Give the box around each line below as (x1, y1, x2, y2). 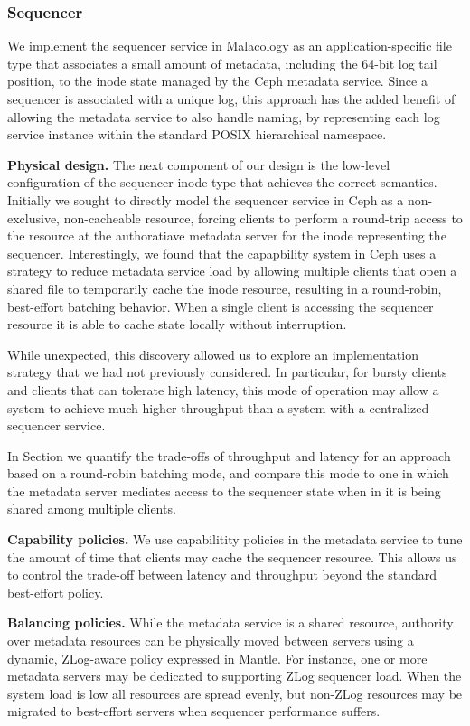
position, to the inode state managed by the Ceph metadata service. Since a (7, 71, 428, 90)
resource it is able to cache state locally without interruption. (7, 315, 347, 334)
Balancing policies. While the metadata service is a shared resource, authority (7, 613, 454, 632)
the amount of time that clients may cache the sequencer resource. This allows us (7, 547, 457, 566)
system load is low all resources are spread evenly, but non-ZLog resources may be (7, 684, 463, 702)
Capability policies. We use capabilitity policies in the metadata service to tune (7, 530, 463, 549)
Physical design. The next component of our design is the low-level (7, 155, 390, 174)
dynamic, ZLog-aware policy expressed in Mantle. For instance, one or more (7, 648, 428, 667)
